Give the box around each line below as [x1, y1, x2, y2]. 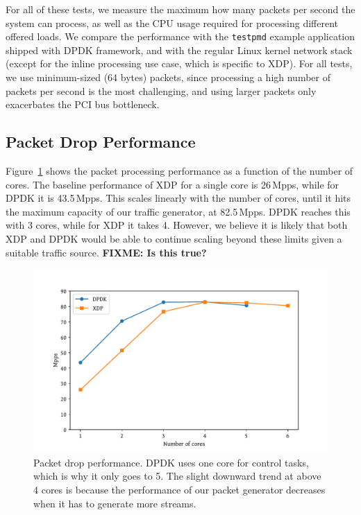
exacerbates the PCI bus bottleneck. [6, 97, 160, 112]
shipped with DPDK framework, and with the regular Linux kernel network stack [6, 42, 353, 57]
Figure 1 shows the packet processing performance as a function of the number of [6, 164, 353, 178]
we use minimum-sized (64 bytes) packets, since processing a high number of [6, 70, 330, 85]
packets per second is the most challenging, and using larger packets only [6, 83, 317, 98]
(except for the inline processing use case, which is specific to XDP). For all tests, [6, 56, 353, 71]
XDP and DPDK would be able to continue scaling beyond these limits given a [6, 231, 342, 245]
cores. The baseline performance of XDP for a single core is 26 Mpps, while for [6, 177, 339, 191]
